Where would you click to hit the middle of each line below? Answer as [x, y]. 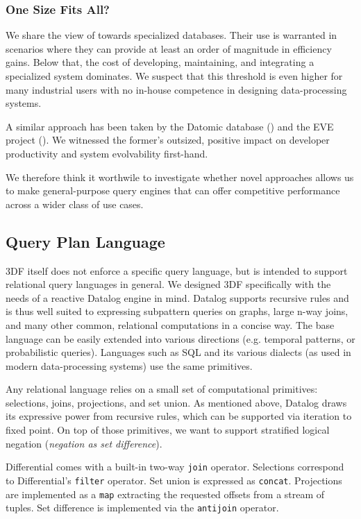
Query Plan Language [85, 241]
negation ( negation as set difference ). [84, 443]
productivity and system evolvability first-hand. [107, 153]
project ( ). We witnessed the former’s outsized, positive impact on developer [168, 140]
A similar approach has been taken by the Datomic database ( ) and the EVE [170, 126]
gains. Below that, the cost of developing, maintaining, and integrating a [160, 62]
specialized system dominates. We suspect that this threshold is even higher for [174, 76]
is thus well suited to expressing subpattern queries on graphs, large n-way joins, [177, 311]
